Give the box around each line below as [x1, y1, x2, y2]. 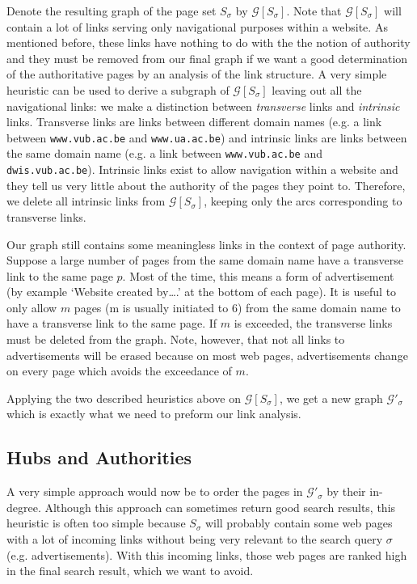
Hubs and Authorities [6, 445, 192, 470]
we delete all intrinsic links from [6, 193, 166, 209]
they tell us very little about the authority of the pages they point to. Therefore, [6, 176, 406, 193]
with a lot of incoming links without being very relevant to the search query [6, 531, 383, 548]
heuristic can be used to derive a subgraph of [6, 81, 230, 98]
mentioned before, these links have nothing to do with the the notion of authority [6, 34, 411, 51]
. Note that [286, 2, 342, 19]
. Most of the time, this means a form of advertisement [122, 267, 394, 284]
